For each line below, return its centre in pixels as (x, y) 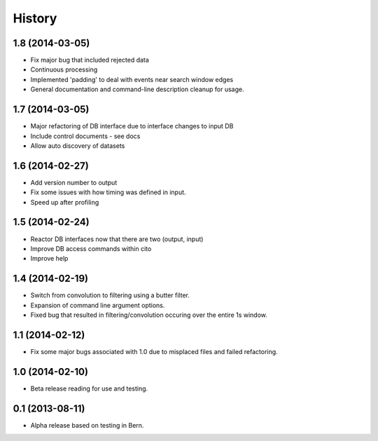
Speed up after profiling (65, 202)
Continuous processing (64, 69)
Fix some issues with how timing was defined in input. (108, 192)
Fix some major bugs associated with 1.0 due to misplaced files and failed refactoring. (154, 351)
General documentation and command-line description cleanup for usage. (137, 89)
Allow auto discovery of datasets (78, 145)
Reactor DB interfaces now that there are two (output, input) (117, 239)
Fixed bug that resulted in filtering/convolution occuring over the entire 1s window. (149, 315)
